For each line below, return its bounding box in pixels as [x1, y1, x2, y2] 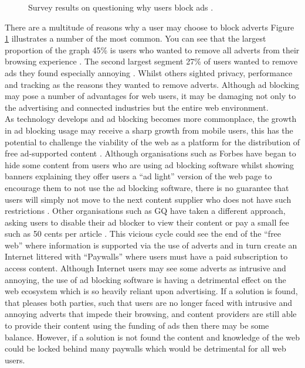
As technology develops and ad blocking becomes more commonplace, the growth [5, 113, 297, 125]
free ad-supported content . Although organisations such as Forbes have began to [5, 147, 296, 159]
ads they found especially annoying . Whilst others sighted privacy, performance [5, 66, 293, 79]
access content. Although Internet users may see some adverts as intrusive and [5, 262, 286, 274]
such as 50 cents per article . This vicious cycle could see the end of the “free [5, 227, 282, 240]
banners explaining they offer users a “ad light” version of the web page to [5, 170, 272, 182]
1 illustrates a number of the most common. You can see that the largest [5, 32, 266, 45]
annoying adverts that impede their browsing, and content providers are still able [5, 308, 297, 320]
